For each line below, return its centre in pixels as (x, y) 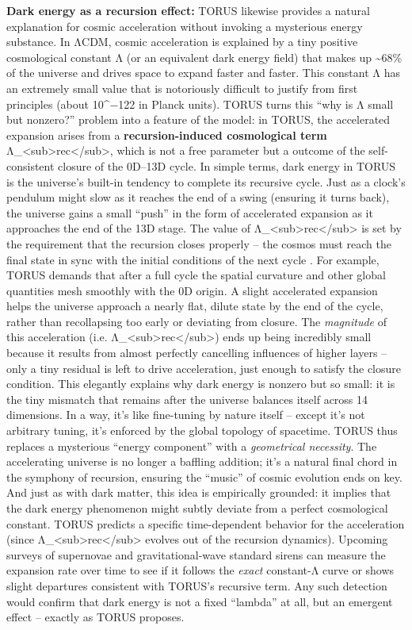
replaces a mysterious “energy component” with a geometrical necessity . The (192, 446)
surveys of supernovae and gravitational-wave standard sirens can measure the (196, 554)
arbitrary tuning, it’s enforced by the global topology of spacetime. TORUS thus (202, 430)
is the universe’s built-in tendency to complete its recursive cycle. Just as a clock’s (206, 181)
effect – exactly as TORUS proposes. (95, 617)
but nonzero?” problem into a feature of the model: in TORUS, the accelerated (198, 119)
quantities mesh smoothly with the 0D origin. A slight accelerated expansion (192, 290)
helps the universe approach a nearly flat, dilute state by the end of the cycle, (195, 306)
